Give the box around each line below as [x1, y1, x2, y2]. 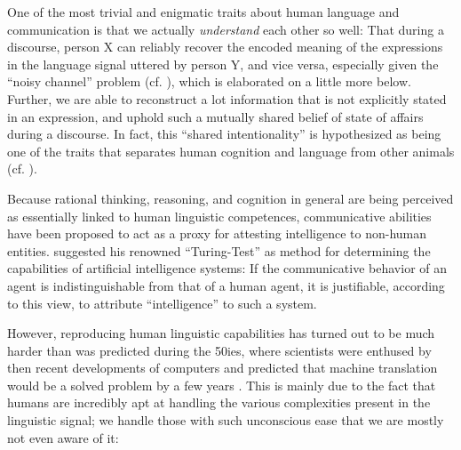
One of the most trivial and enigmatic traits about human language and [7, 3, 400, 20]
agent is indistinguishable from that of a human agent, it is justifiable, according [7, 276, 445, 294]
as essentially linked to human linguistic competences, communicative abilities [7, 206, 432, 225]
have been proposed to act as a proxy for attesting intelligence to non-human [7, 224, 427, 243]
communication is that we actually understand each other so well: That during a [7, 20, 444, 38]
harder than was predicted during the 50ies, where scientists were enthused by [7, 341, 432, 359]
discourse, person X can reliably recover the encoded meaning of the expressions [7, 37, 443, 56]
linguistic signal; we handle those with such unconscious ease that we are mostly [7, 411, 444, 430]
